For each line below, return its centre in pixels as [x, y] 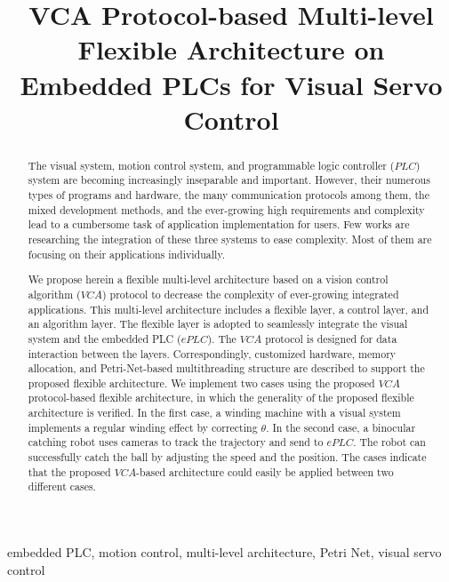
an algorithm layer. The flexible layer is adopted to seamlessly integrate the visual [218, 324]
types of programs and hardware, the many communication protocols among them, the [229, 195]
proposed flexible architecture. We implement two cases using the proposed [201, 383]
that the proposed [69, 471]
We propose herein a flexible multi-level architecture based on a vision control [208, 279]
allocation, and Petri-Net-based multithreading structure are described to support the [226, 368]
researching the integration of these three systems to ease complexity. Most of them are [230, 239]
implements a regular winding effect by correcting [143, 427]
